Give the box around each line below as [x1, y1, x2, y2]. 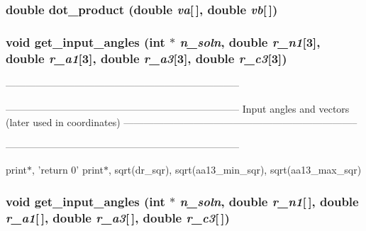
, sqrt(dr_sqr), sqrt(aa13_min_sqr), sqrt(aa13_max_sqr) [108, 162, 362, 177]
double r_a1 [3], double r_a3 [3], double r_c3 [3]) [6, 49, 287, 67]
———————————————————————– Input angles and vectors [6, 101, 350, 115]
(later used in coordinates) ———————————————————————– [6, 115, 357, 130]
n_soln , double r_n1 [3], [179, 33, 321, 50]
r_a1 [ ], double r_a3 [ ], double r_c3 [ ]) [6, 208, 230, 226]
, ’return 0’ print [32, 162, 104, 177]
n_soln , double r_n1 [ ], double [179, 192, 359, 210]
